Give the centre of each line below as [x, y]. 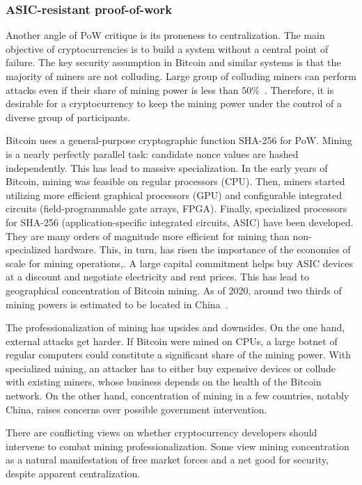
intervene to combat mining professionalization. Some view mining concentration [178, 446]
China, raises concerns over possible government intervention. [136, 409]
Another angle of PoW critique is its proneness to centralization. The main [165, 35]
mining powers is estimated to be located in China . [117, 304]
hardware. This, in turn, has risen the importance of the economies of [202, 249]
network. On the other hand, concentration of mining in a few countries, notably [178, 396]
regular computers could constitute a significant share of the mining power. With [178, 355]
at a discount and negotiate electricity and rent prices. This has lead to [157, 277]
